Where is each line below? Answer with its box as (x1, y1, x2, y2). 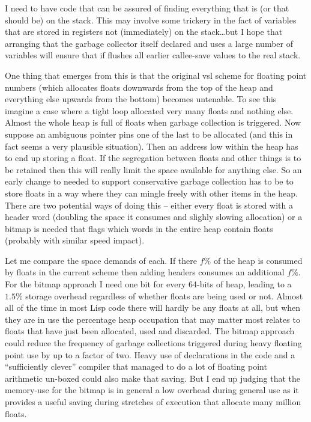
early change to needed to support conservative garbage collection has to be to (5, 175, 294, 188)
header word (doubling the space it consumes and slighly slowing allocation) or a (5, 210, 303, 223)
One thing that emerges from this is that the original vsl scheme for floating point (5, 69, 307, 81)
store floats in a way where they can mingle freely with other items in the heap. (5, 186, 298, 199)
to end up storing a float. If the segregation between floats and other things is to (5, 151, 301, 164)
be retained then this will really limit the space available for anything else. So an (5, 163, 302, 176)
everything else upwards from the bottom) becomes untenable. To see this (5, 93, 277, 105)
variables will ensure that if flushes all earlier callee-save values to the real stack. (5, 49, 301, 61)
